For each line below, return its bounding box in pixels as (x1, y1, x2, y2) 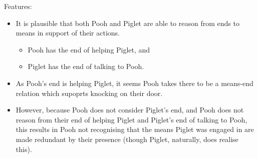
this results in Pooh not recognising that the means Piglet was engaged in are (16, 124, 254, 134)
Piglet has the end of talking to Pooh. (28, 61, 144, 71)
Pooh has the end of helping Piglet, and (28, 44, 150, 54)
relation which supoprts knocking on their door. (16, 87, 163, 98)
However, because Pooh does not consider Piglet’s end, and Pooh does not (16, 104, 244, 115)
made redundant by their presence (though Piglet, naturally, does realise (16, 133, 238, 144)
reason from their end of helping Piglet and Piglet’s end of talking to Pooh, (16, 114, 247, 124)
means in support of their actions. (16, 27, 120, 38)
